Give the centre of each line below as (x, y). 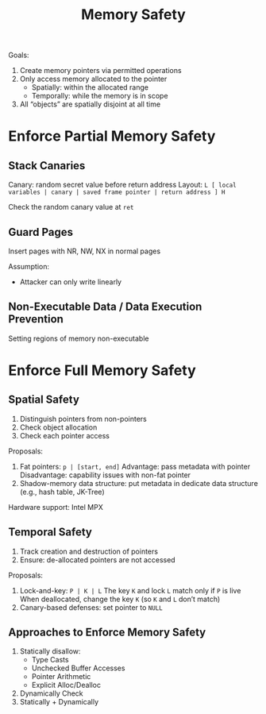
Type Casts (50, 660)
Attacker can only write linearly (70, 282)
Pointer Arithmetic (61, 677)
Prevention (36, 319)
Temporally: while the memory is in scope (100, 96)
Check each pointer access (64, 435)
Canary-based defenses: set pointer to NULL (91, 607)
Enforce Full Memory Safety (102, 370)
